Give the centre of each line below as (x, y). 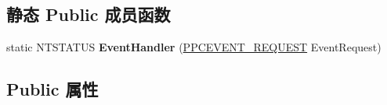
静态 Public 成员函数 (89, 14)
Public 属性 (52, 89)
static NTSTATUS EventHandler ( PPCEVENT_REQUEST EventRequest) (194, 47)
